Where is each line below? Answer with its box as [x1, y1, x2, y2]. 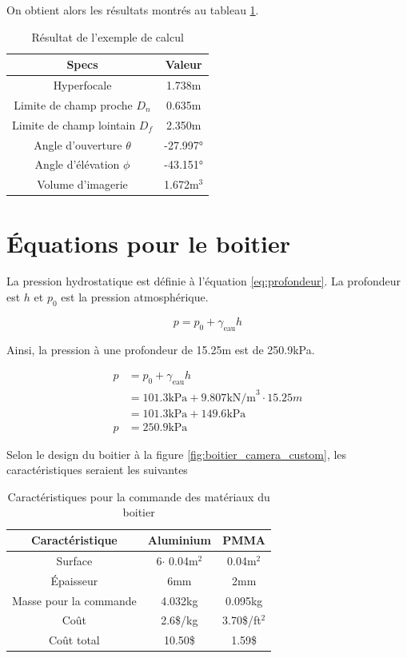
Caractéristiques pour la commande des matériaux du [7, 488, 270, 504]
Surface [56, 552, 93, 568]
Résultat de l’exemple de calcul [31, 28, 184, 45]
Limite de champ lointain [12, 116, 136, 133]
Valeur [165, 56, 202, 73]
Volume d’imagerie [37, 176, 128, 193]
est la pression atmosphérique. [61, 289, 209, 305]
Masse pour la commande [12, 592, 137, 608]
